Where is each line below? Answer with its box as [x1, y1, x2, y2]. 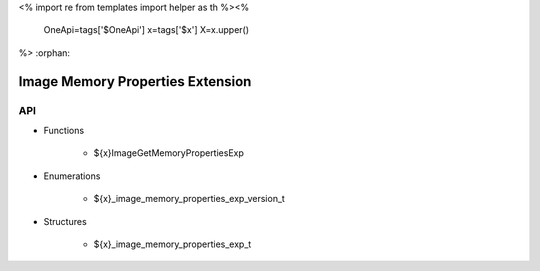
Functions [43, 124, 85, 136]
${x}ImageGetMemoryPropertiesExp [93, 147, 245, 159]
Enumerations [43, 170, 101, 182]
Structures [43, 215, 87, 227]
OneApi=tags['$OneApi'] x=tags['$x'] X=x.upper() [43, 24, 250, 36]
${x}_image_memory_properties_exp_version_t [93, 193, 285, 205]
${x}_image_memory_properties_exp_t [93, 238, 252, 250]
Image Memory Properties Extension [18, 73, 252, 90]
